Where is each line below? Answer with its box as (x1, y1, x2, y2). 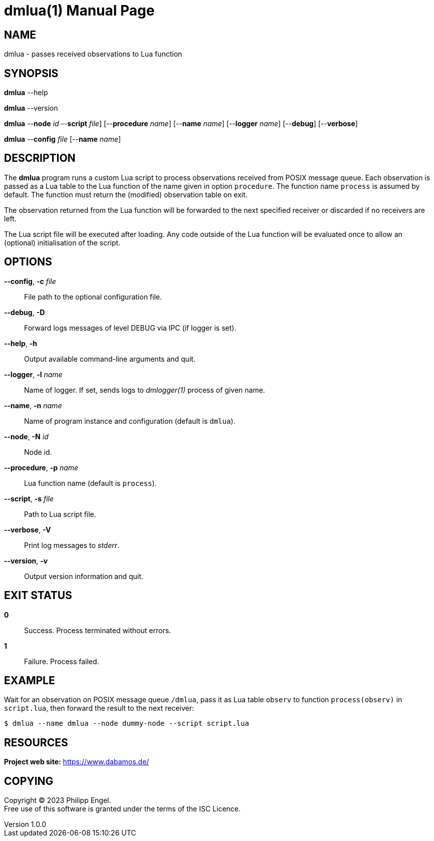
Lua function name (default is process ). (24, 478, 157, 487)
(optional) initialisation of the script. (4, 238, 121, 247)
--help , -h (4, 339, 38, 348)
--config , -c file (4, 276, 56, 286)
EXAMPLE (4, 674, 55, 687)
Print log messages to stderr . (24, 540, 120, 549)
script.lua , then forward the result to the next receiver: (4, 704, 194, 713)
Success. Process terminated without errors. (24, 626, 171, 635)
